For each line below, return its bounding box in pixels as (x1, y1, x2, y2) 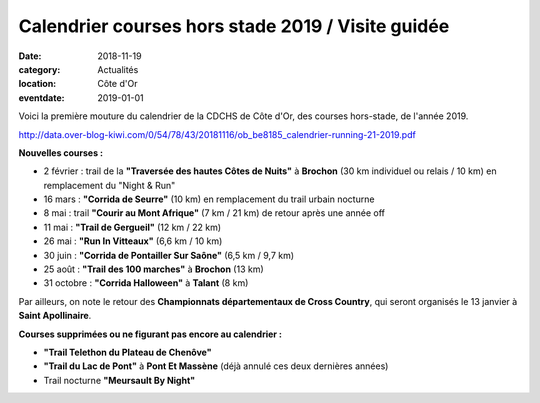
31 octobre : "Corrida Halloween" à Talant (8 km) (43, 277, 249, 289)
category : (18, 63, 61, 75)
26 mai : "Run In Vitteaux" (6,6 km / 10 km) (43, 235, 223, 247)
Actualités (97, 63, 139, 75)
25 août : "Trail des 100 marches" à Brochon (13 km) (43, 263, 264, 275)
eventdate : (18, 91, 65, 104)
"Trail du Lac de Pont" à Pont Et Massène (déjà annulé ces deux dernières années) (43, 360, 389, 372)
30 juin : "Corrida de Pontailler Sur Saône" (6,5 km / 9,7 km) (43, 249, 295, 261)
